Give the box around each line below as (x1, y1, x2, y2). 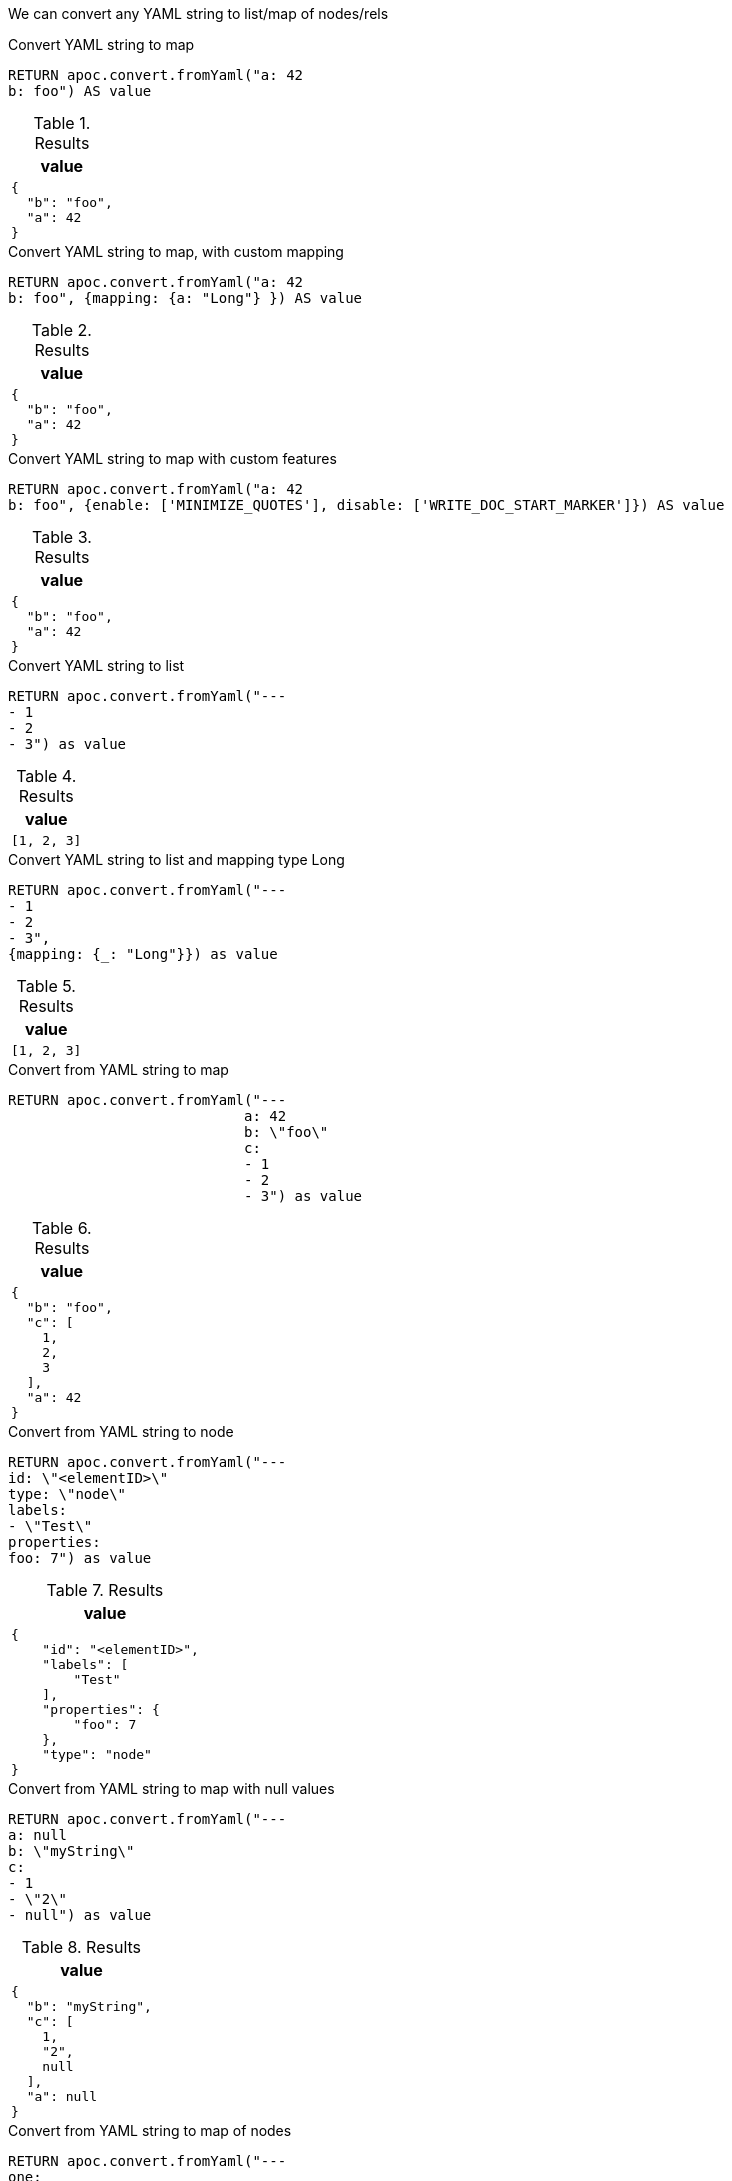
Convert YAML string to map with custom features (8, 450, 337, 467)
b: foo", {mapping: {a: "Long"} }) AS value (8, 290, 363, 306)
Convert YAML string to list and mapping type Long (8, 851, 345, 868)
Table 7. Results (46, 1580, 164, 1600)
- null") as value (8, 1907, 152, 1923)
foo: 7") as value (8, 1550, 152, 1566)
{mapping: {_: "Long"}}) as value (8, 946, 278, 962)
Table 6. (32, 1218, 92, 1238)
